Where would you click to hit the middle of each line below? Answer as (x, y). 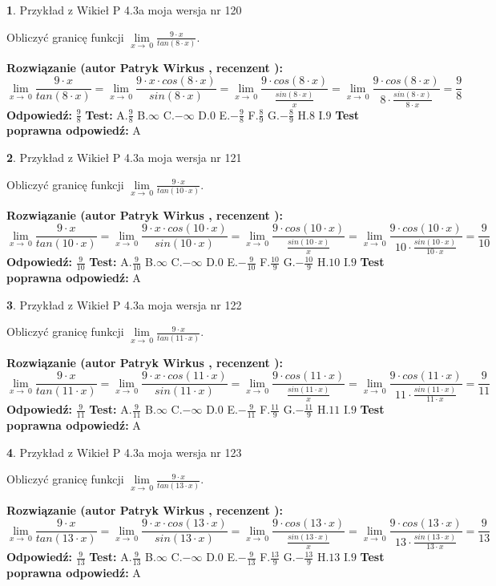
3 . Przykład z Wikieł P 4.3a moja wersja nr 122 (124, 304)
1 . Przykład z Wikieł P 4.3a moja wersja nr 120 (124, 10)
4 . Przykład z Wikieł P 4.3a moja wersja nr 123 (124, 452)
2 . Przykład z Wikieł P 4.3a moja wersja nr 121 (124, 157)
